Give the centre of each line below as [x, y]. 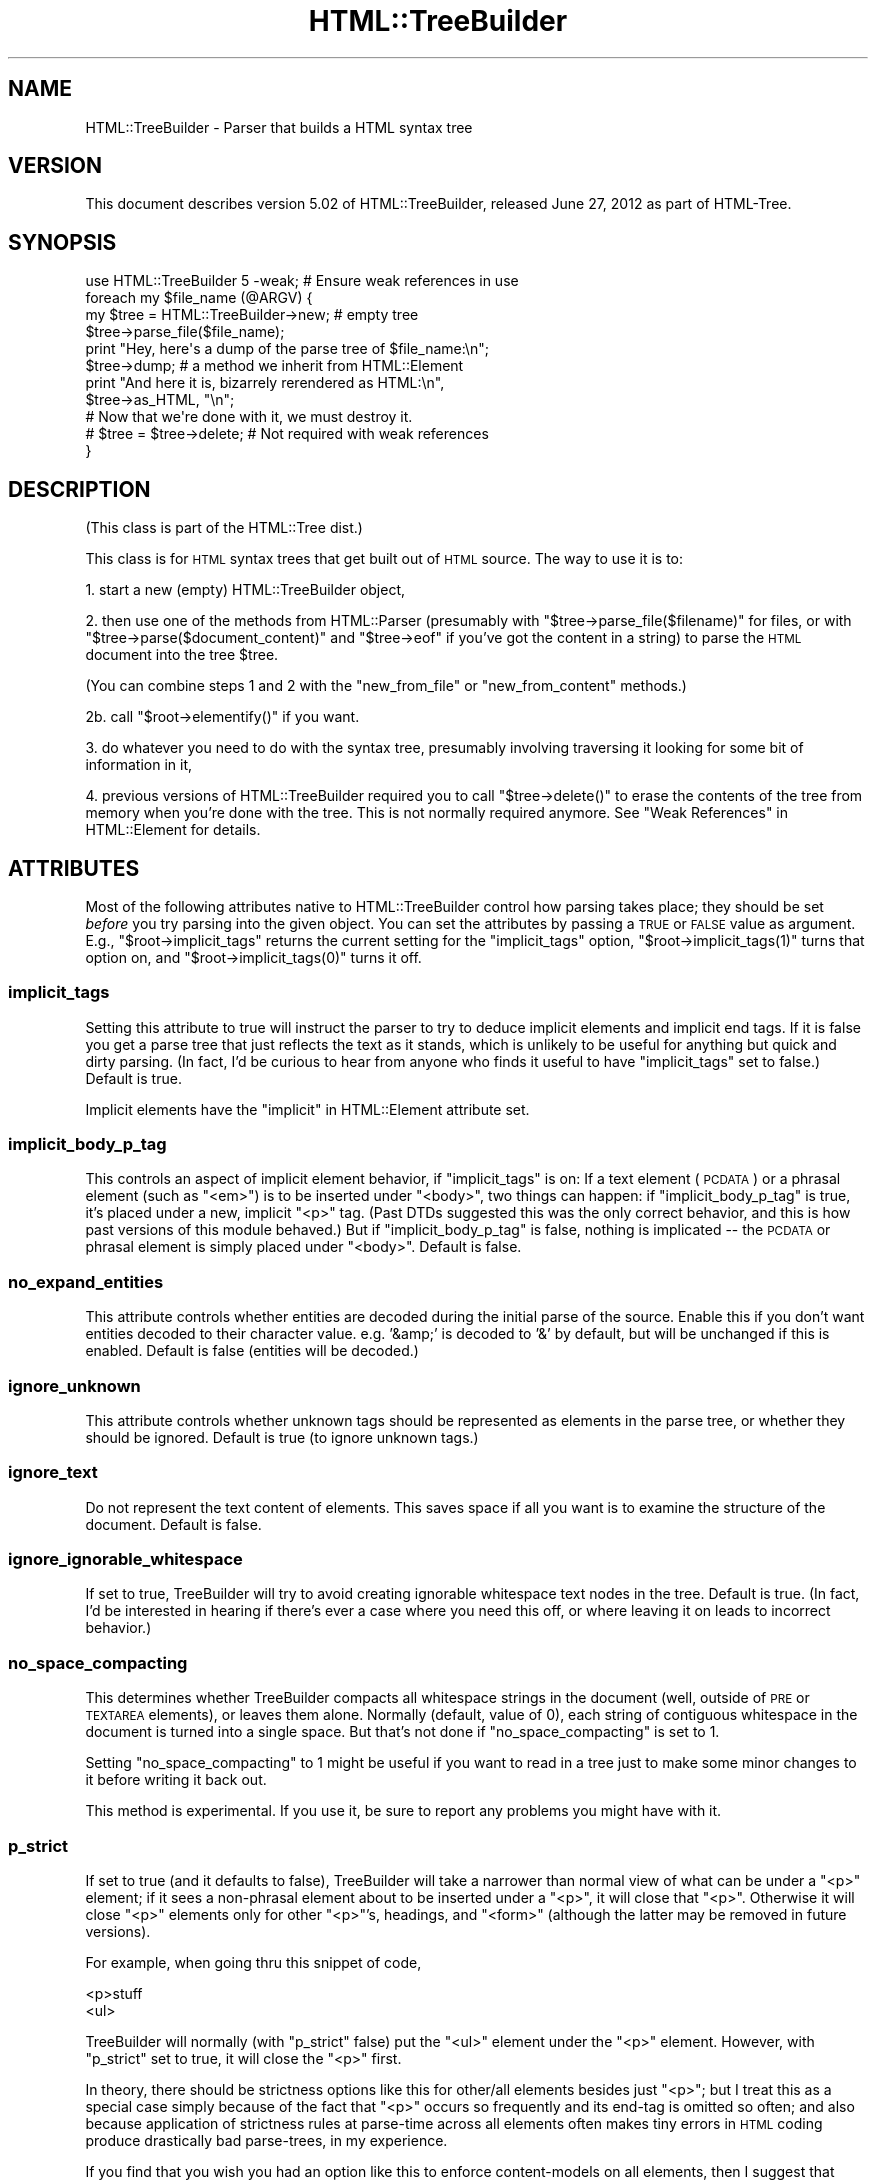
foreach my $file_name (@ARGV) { [199, 298]
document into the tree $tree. [182, 655]
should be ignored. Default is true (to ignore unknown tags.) [282, 1437]
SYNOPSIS [62, 242]
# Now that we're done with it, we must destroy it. [249, 417]
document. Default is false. [173, 1524]
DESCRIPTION [79, 489]
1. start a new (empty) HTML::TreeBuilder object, [245, 590]
